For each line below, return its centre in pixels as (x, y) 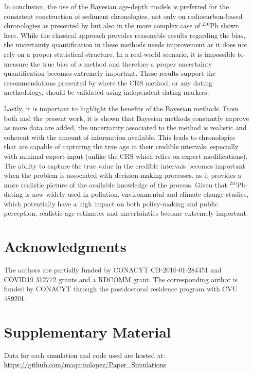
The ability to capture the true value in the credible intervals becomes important (125, 165)
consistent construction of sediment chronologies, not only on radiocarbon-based (123, 16)
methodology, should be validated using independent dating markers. (107, 92)
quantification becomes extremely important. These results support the (110, 73)
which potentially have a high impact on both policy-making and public (111, 203)
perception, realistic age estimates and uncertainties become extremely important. (126, 213)
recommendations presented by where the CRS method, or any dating (108, 82)
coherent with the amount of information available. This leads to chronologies (120, 137)
